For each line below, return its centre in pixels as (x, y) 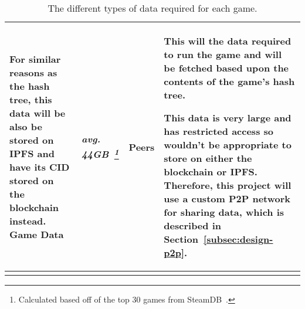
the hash (30, 86)
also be (26, 126)
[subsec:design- (238, 239)
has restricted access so (218, 131)
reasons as (33, 72)
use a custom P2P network (227, 198)
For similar (35, 59)
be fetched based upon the (226, 68)
